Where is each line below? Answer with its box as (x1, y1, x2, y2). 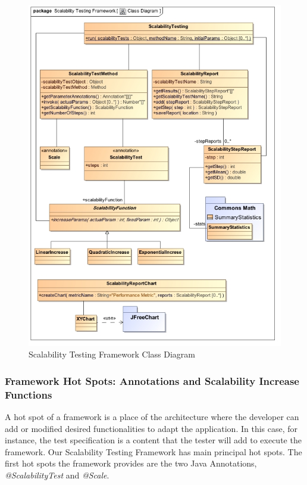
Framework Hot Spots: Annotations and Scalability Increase (5, 373, 299, 388)
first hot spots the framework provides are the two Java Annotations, (5, 457, 257, 470)
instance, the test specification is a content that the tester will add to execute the (5, 434, 302, 446)
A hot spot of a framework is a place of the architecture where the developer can (5, 410, 299, 422)
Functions (5, 387, 52, 402)
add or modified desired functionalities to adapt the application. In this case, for (5, 422, 298, 434)
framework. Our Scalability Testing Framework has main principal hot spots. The (5, 445, 302, 458)
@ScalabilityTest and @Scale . (5, 468, 109, 481)
